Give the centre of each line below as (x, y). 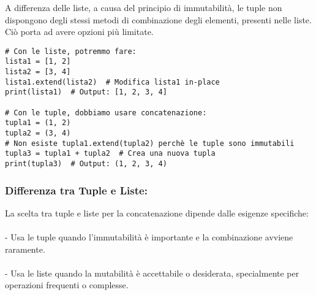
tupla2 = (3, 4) (38, 133)
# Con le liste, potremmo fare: (71, 51)
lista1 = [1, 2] (38, 62)
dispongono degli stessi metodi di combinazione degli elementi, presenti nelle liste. (158, 19)
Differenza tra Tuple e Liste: (76, 190)
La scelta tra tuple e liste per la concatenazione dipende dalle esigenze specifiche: (157, 213)
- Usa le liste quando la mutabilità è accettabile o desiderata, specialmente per (152, 273)
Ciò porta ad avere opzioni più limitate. (79, 32)
